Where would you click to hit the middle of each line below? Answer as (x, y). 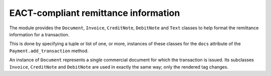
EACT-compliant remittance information (95, 13)
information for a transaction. (39, 34)
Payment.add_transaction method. (49, 51)
